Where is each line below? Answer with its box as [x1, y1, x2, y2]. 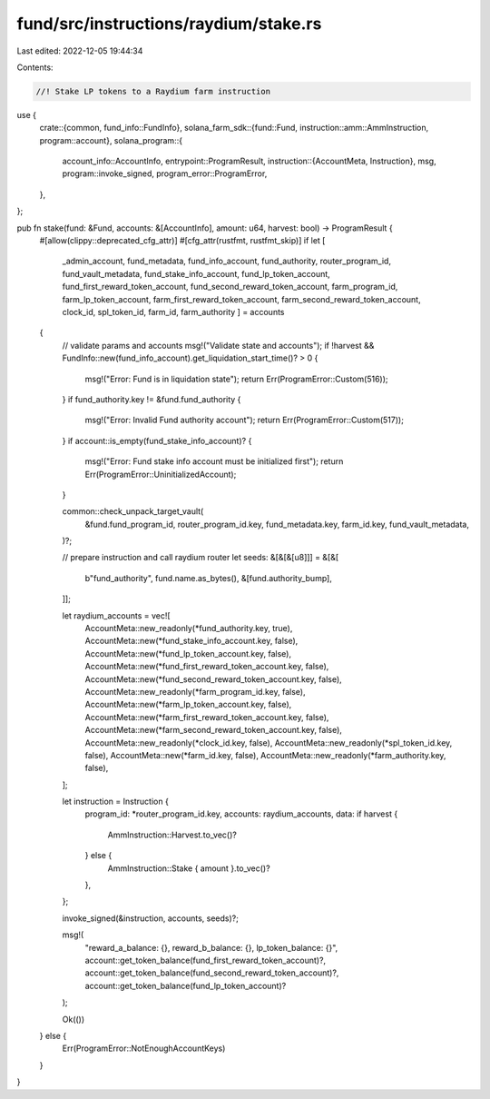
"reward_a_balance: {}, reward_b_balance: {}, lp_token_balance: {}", [84, 942, 338, 953]
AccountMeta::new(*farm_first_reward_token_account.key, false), [84, 711, 329, 722]
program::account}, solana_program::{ [39, 134, 183, 145]
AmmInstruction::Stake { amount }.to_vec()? [107, 863, 271, 874]
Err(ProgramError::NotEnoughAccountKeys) [62, 1043, 226, 1054]
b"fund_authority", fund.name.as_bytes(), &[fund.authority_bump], [84, 572, 333, 583]
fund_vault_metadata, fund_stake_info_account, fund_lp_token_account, [62, 268, 330, 279]
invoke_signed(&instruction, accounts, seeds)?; [62, 913, 240, 924]
